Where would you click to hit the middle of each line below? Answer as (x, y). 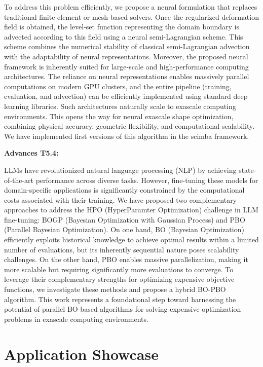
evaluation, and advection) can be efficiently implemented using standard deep (126, 96)
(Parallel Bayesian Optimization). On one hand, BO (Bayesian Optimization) (124, 229)
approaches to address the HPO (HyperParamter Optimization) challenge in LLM (131, 210)
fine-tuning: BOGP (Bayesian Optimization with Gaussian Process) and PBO (125, 219)
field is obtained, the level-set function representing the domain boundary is (122, 27)
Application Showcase (81, 354)
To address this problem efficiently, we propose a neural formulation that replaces (131, 7)
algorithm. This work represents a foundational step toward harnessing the (120, 299)
